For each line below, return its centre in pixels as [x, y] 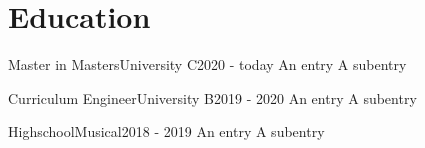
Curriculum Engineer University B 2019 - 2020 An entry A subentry [212, 97]
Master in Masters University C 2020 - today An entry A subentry [207, 64]
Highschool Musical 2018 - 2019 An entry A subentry [166, 131]
